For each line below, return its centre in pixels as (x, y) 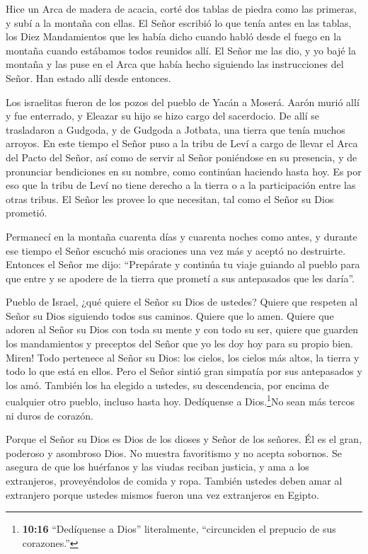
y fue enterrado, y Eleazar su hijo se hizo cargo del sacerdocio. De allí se (163, 116)
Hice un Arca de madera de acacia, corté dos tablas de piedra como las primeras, (181, 8)
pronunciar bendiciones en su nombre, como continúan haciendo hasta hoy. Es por (184, 171)
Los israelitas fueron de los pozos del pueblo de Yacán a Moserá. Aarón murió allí (183, 102)
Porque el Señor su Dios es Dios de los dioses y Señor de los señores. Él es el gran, (184, 439)
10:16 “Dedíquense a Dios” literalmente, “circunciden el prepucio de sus (179, 529)
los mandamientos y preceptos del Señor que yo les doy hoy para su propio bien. (179, 344)
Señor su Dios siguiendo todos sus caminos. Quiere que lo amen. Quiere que (170, 315)
